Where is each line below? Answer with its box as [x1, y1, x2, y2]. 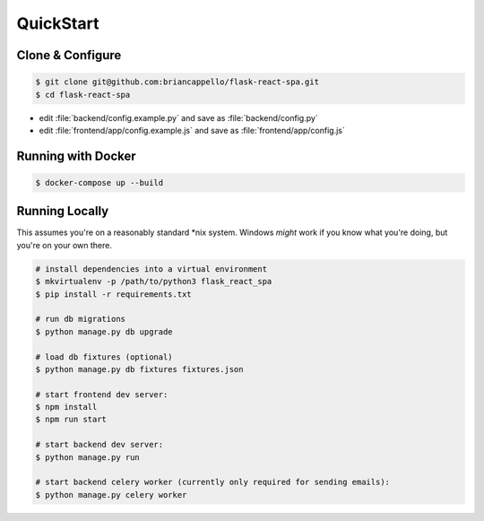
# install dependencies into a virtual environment [35, 264, 268, 274]
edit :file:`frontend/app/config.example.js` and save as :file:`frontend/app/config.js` [39, 125, 345, 135]
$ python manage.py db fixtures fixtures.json [35, 364, 244, 374]
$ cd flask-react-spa [35, 90, 131, 100]
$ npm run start [35, 414, 108, 425]
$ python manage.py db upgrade [35, 326, 174, 336]
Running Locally [16, 204, 109, 219]
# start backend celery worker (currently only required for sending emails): [35, 477, 390, 488]
